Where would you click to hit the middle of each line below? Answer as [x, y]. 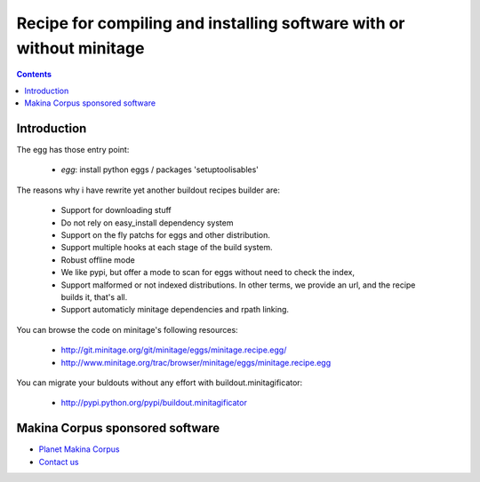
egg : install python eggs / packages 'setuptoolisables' [160, 170]
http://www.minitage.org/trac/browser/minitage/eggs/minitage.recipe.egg [196, 362]
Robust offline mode [98, 260]
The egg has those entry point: [73, 150]
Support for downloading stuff [116, 210]
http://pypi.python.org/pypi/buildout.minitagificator [154, 403]
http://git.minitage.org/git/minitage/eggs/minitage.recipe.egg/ [174, 350]
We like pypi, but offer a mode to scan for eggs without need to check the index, [208, 273]
